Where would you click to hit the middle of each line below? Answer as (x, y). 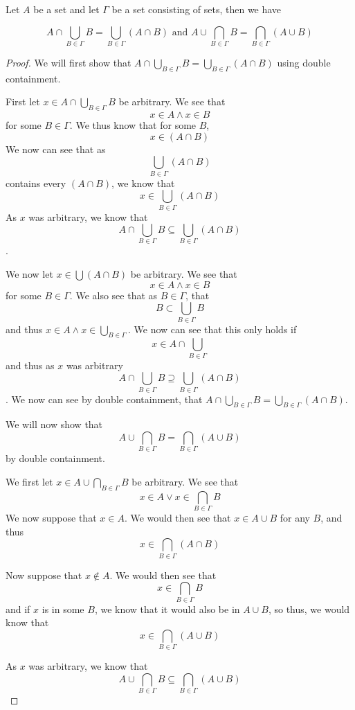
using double (304, 62)
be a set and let (66, 9)
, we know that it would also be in (167, 609)
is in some (63, 609)
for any (295, 518)
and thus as (30, 365)
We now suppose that (51, 518)
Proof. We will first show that (69, 62)
